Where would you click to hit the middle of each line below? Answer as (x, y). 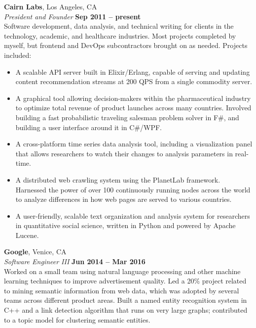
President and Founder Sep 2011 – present (73, 16)
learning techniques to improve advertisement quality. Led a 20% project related (125, 281)
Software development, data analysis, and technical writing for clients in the (119, 26)
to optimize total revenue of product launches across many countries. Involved (133, 108)
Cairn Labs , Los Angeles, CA (51, 6)
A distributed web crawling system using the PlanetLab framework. (118, 179)
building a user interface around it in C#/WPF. (89, 127)
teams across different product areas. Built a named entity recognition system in (126, 300)
